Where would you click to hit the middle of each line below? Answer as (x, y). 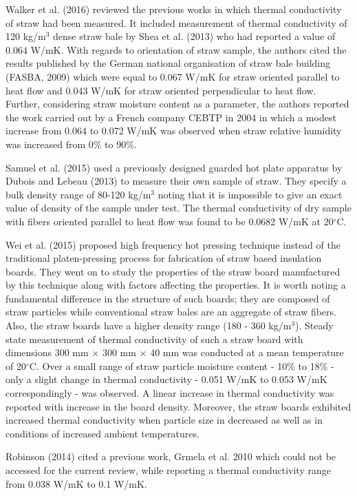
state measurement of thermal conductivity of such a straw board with (154, 339)
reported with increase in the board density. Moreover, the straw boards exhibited (178, 406)
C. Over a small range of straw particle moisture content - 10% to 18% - (182, 365)
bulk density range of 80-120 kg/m (78, 194)
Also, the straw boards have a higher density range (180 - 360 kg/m (149, 325)
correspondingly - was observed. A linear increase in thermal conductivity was (170, 393)
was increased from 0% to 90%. (71, 144)
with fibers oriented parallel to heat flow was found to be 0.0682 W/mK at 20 (170, 221)
